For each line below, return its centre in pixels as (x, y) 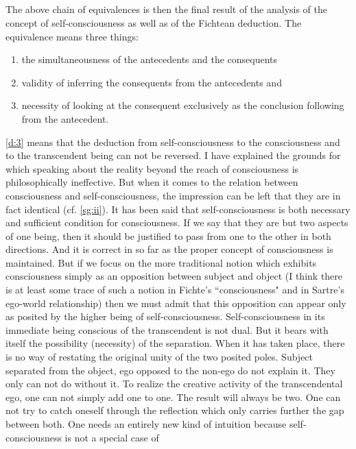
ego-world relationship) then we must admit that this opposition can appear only (176, 303)
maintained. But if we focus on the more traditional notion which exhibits (161, 262)
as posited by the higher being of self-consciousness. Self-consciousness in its (165, 316)
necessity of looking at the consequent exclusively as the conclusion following (183, 105)
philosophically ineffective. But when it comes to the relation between (152, 182)
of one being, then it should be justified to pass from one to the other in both (168, 235)
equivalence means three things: (72, 36)
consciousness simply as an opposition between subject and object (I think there (174, 276)
